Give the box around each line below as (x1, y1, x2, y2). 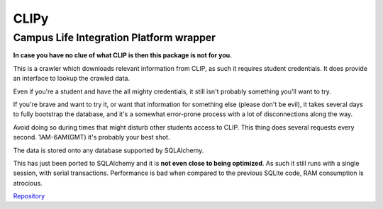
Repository (13, 192, 45, 200)
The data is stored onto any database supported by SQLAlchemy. (13, 146, 204, 154)
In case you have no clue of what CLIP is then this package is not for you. (13, 51, 233, 60)
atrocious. (13, 179, 43, 187)
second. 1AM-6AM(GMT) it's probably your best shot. (13, 133, 170, 142)
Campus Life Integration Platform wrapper (13, 31, 216, 44)
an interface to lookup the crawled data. (13, 74, 131, 83)
